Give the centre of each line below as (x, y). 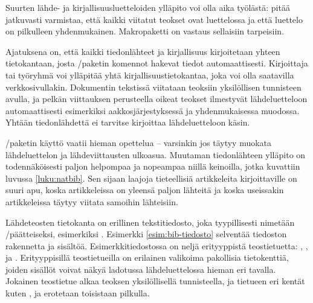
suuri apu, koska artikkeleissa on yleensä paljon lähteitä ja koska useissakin (145, 190)
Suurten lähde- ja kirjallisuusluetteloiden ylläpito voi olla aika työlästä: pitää (148, 7)
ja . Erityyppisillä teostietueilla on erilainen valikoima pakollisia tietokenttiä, (147, 257)
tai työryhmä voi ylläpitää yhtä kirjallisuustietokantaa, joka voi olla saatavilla (150, 75)
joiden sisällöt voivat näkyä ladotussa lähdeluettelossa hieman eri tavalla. (141, 269)
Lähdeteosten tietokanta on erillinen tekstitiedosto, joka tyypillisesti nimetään (150, 222)
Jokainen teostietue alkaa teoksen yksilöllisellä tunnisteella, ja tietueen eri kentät (155, 281)
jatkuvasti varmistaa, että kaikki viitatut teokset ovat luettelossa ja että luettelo (154, 19)
